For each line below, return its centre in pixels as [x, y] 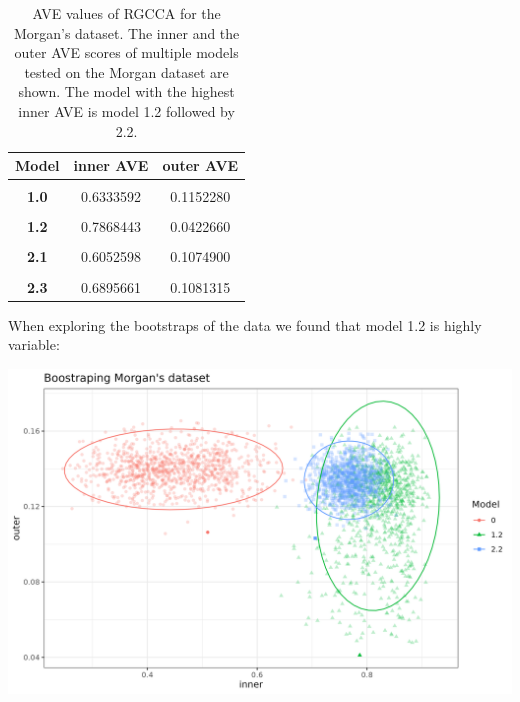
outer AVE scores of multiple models [126, 52]
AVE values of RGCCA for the [126, 13]
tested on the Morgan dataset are [126, 71]
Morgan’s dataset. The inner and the [126, 32]
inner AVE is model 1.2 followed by [126, 110]
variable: [34, 344]
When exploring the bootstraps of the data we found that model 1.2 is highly [245, 324]
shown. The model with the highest [126, 91]
